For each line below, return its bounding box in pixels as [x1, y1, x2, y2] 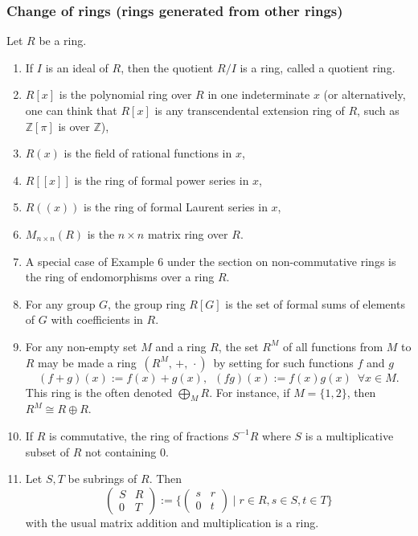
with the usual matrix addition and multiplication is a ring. [25, 513, 319, 530]
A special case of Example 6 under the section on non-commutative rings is [25, 252, 396, 269]
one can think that [25, 102, 117, 118]
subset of [25, 443, 70, 460]
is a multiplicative [305, 427, 394, 444]
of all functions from [282, 338, 383, 354]
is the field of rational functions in [64, 145, 232, 162]
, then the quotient [121, 59, 214, 76]
